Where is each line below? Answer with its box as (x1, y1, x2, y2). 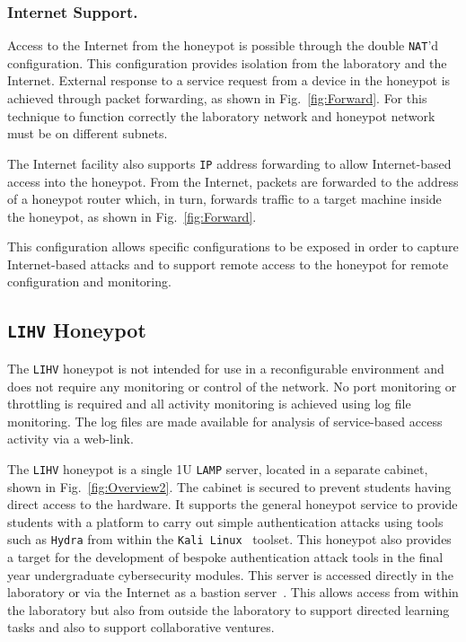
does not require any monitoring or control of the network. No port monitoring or (7, 376, 457, 395)
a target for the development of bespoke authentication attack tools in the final (7, 547, 444, 566)
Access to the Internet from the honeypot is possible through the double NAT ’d (7, 36, 439, 55)
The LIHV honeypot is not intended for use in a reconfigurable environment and (7, 358, 444, 377)
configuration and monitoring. (7, 272, 171, 291)
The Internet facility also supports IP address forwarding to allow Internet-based (7, 154, 452, 172)
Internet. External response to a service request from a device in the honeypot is (7, 71, 451, 90)
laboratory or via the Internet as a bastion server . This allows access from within (7, 583, 459, 602)
